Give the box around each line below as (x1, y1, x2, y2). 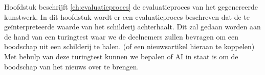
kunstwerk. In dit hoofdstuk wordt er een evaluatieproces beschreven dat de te (4, 11, 250, 22)
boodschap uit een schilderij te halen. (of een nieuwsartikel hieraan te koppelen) (4, 41, 255, 52)
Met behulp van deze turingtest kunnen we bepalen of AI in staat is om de (4, 51, 238, 61)
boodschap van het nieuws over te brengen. (4, 61, 139, 71)
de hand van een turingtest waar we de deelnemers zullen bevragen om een (4, 31, 238, 42)
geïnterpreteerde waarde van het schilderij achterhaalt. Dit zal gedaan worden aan (4, 21, 261, 32)
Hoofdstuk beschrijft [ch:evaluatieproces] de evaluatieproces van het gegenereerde (4, 2, 258, 12)
